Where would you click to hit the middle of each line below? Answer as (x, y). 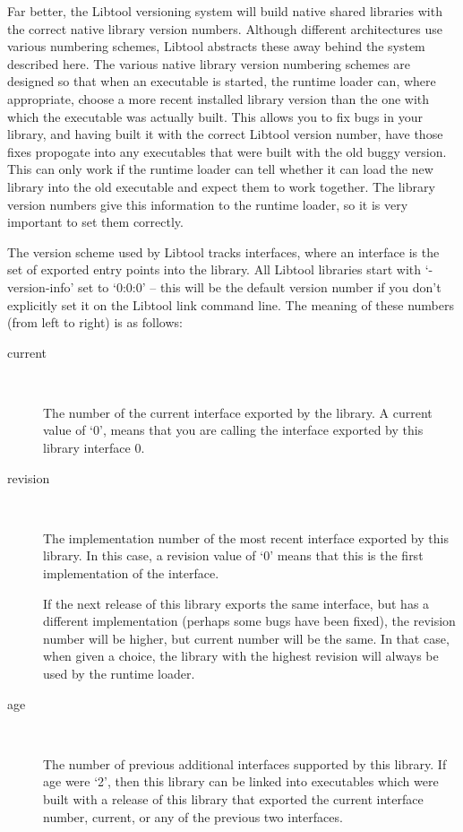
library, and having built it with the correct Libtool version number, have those (225, 134)
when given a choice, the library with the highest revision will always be (241, 656)
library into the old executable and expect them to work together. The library (221, 186)
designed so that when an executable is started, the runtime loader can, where (222, 81)
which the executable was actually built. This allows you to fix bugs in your (215, 116)
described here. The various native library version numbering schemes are (209, 63)
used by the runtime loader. (119, 673)
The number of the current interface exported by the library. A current (238, 412)
